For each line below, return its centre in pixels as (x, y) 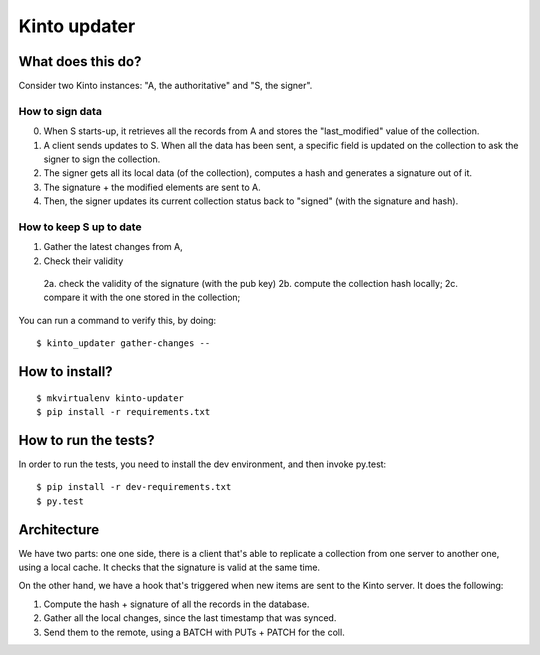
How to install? (66, 371)
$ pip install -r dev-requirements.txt (134, 487)
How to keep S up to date (80, 227)
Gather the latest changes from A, (113, 247)
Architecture (59, 529)
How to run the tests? (86, 440)
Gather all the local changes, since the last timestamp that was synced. (190, 618)
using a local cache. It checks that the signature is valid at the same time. (169, 567)
